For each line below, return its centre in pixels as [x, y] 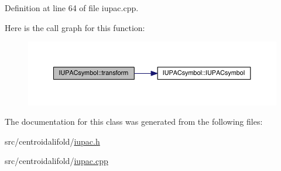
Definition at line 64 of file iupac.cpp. [72, 8]
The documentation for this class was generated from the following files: [134, 122]
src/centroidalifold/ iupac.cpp [56, 161]
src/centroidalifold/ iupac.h [52, 141]
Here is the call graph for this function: [75, 27]
